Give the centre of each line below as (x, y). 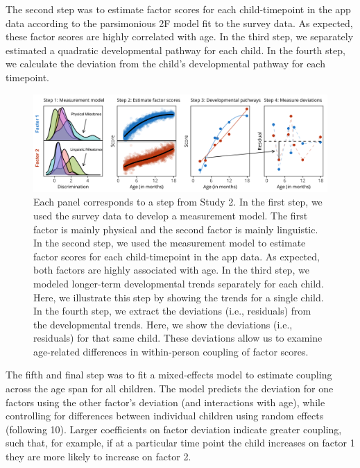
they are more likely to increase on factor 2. (98, 457)
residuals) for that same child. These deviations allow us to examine (178, 338)
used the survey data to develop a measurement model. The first (171, 215)
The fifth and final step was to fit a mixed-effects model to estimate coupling (169, 375)
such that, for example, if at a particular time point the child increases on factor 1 (180, 443)
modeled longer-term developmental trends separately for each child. (179, 283)
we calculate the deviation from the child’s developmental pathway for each (165, 64)
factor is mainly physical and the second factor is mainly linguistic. (176, 229)
